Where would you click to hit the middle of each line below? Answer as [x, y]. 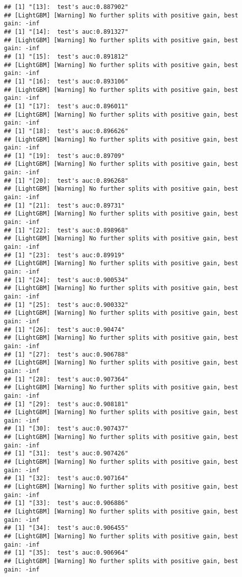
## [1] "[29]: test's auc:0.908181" [66, 404]
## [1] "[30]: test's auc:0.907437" [66, 429]
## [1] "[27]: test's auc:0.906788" [66, 354]
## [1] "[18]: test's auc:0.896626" [66, 131]
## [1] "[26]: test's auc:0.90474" [64, 329]
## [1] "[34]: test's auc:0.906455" [66, 528]
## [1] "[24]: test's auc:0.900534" [66, 280]
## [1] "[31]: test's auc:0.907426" [66, 454]
